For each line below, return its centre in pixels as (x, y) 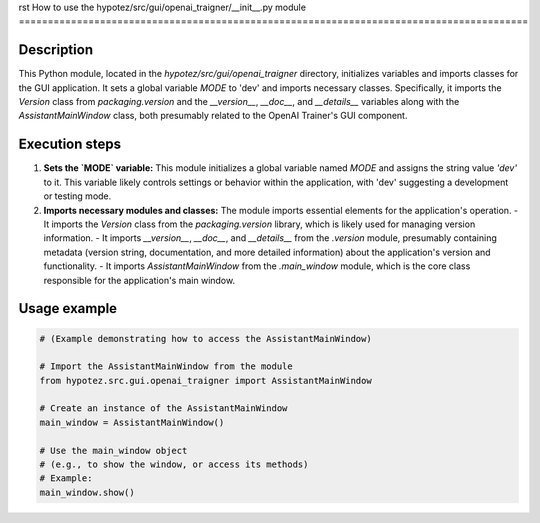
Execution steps (70, 144)
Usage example (68, 308)
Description (56, 50)
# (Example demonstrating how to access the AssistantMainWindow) (205, 338)
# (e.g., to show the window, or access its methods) (174, 464)
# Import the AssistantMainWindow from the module (166, 366)
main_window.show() (87, 492)
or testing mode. (77, 196)
